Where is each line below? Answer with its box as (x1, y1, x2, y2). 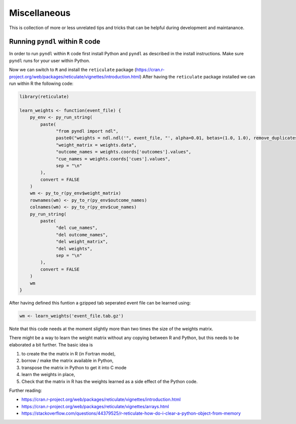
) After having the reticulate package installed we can (140, 74, 256, 79)
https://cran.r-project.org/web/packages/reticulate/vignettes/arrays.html (21, 403, 169, 409)
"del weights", (56, 246, 93, 251)
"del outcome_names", (56, 232, 109, 237)
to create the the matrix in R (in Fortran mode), (21, 351, 116, 357)
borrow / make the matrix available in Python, (21, 358, 113, 364)
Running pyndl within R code (9, 38, 101, 46)
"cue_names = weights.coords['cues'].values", (56, 156, 171, 161)
